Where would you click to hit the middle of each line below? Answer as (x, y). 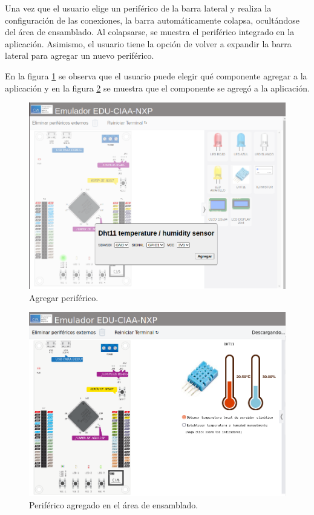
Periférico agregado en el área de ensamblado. (114, 504)
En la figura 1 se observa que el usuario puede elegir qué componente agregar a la (156, 75)
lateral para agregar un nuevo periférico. (80, 55)
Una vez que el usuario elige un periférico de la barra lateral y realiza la (138, 8)
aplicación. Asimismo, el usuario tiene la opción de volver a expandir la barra (148, 43)
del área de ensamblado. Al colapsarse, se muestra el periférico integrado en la (150, 32)
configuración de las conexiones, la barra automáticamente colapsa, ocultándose (152, 20)
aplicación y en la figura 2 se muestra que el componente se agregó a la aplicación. (157, 88)
